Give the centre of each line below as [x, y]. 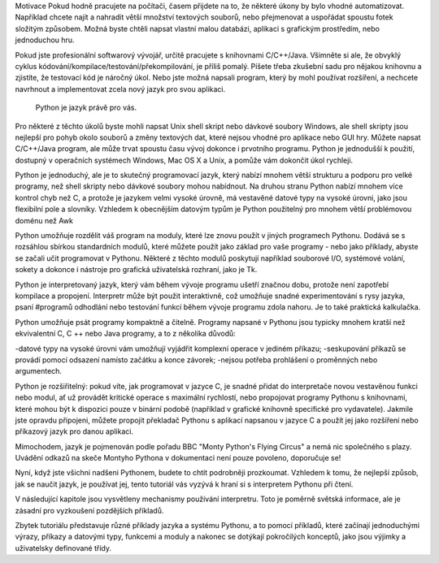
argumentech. [39, 371]
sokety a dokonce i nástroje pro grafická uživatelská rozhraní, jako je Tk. [136, 270]
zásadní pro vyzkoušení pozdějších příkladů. [89, 510]
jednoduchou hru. [45, 40]
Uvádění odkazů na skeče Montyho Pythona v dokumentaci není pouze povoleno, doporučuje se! [178, 458]
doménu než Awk [44, 220]
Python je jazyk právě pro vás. [86, 108]
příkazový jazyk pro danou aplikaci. [74, 431]
